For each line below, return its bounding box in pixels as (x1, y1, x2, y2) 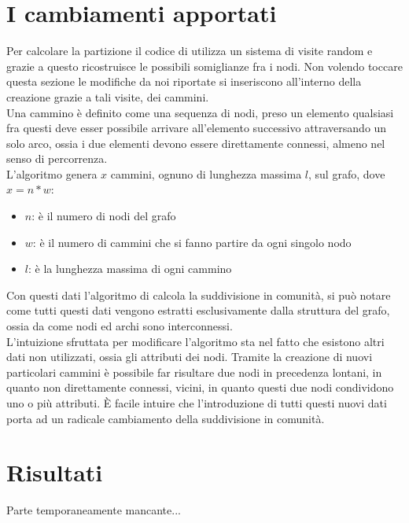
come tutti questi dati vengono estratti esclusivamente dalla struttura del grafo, (6, 302, 390, 319)
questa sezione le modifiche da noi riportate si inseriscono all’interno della (6, 73, 362, 90)
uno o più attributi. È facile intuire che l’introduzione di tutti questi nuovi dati (6, 395, 387, 411)
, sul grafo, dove (308, 165, 385, 182)
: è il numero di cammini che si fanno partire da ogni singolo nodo (32, 234, 352, 250)
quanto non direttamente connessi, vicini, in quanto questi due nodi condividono (6, 379, 394, 396)
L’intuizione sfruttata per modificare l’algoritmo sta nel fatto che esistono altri (6, 333, 385, 349)
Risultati (6, 456, 103, 488)
